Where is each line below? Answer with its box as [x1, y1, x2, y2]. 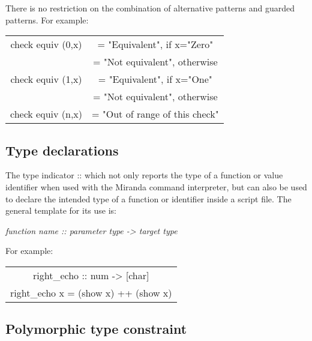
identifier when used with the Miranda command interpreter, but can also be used [5, 180, 307, 193]
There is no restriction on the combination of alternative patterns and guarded [5, 2, 295, 14]
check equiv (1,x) [10, 72, 82, 86]
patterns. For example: [5, 13, 89, 26]
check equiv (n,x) [10, 107, 83, 121]
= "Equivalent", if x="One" [98, 72, 212, 86]
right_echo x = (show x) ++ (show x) [10, 285, 172, 300]
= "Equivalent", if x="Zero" [97, 37, 214, 52]
